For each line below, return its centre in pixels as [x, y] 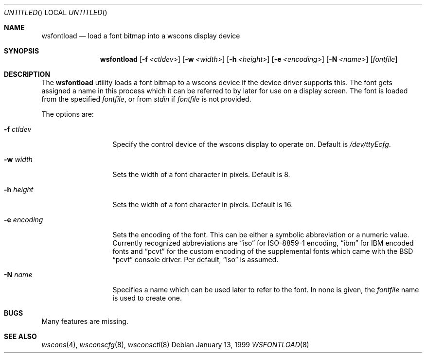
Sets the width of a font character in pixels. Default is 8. [201, 174]
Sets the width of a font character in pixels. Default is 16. [203, 205]
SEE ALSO [20, 336]
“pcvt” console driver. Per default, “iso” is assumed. [195, 259]
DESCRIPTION [27, 74]
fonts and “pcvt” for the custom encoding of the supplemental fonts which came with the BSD [263, 251]
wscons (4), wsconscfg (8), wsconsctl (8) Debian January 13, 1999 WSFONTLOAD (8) [175, 345]
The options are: [68, 114]
